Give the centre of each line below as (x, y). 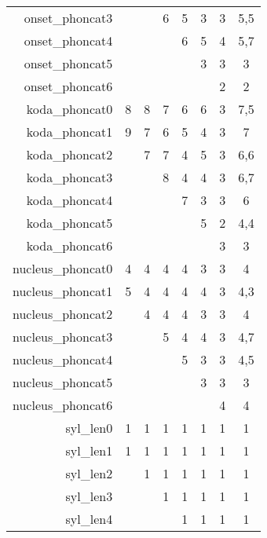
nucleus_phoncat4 (63, 359)
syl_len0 (89, 428)
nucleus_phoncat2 (63, 314)
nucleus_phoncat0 (63, 268)
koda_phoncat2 (69, 154)
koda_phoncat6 (69, 245)
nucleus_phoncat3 (63, 337)
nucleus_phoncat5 (63, 382)
